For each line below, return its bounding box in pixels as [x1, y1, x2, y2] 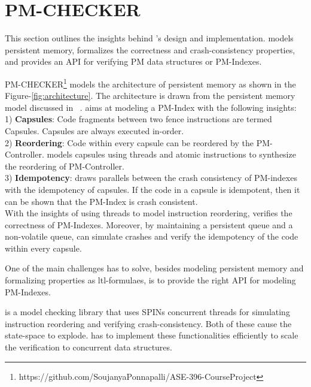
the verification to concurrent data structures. [5, 341, 172, 353]
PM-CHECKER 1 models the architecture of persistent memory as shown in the [5, 75, 296, 90]
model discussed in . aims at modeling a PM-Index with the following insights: [5, 101, 297, 113]
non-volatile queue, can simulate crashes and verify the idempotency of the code [5, 230, 298, 243]
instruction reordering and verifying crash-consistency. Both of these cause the [5, 317, 292, 329]
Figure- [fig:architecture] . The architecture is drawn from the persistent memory [5, 89, 295, 102]
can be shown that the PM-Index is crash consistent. [5, 195, 198, 207]
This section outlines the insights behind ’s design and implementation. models [5, 32, 294, 44]
